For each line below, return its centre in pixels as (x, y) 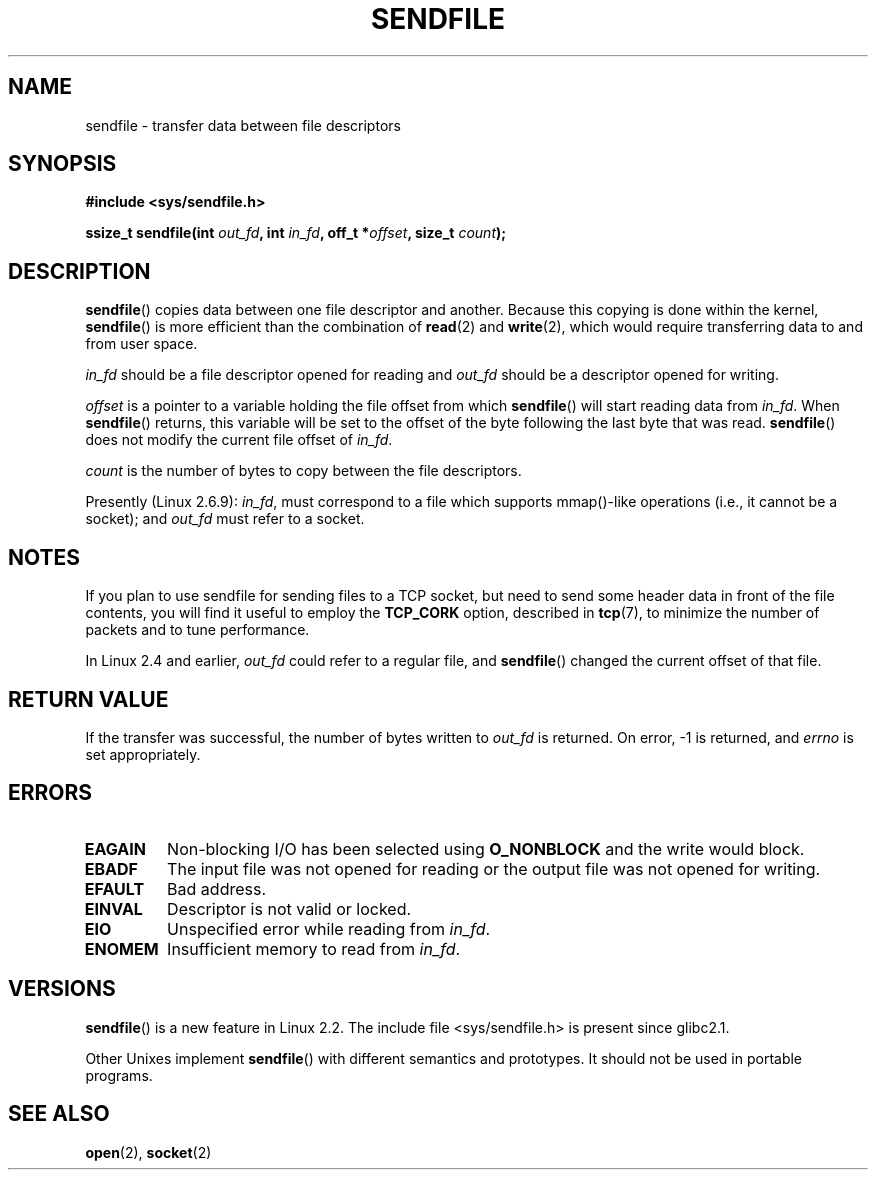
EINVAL (113, 908)
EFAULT (114, 888)
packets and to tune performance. (197, 630)
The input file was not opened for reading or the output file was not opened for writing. (494, 868)
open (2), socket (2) (148, 1152)
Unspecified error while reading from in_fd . (329, 928)
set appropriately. (143, 754)
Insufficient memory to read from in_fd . (314, 948)
